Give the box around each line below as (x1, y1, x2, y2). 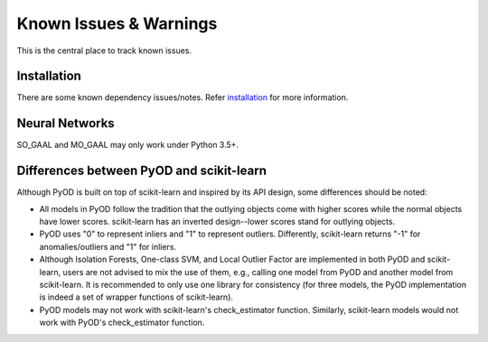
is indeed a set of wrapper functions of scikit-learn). (39, 291, 234, 302)
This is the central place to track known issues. (16, 45, 192, 56)
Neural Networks (16, 116, 115, 131)
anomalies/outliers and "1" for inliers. (39, 241, 176, 252)
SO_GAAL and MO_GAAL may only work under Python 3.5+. (16, 140, 239, 151)
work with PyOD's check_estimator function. (39, 317, 205, 328)
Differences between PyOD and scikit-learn (16, 163, 267, 179)
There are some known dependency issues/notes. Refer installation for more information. (16, 92, 349, 103)
